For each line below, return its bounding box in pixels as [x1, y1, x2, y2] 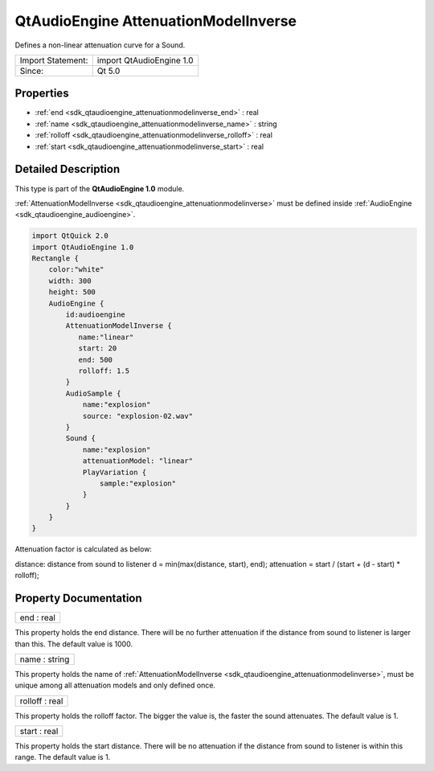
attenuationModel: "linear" [82, 457, 193, 465]
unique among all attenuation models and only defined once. [14, 680, 216, 691]
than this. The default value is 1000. [14, 639, 133, 649]
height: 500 [48, 288, 96, 297]
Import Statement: [19, 55, 88, 66]
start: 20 [78, 344, 117, 353]
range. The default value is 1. [14, 753, 111, 762]
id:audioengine [65, 310, 126, 319]
